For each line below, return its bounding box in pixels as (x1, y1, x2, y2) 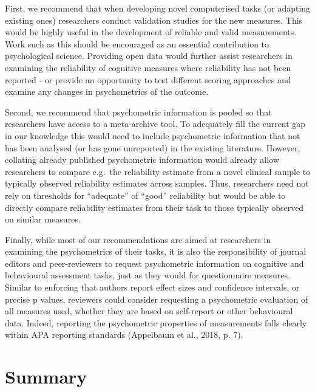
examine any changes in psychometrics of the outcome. (5, 85, 209, 98)
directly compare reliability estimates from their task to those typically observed (5, 201, 304, 213)
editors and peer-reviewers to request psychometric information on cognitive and (5, 256, 304, 269)
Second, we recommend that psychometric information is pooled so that (5, 105, 272, 118)
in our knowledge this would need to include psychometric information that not (5, 129, 300, 142)
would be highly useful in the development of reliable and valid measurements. (5, 26, 297, 38)
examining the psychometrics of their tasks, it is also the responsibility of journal (5, 245, 307, 258)
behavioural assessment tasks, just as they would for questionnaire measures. (5, 269, 290, 281)
